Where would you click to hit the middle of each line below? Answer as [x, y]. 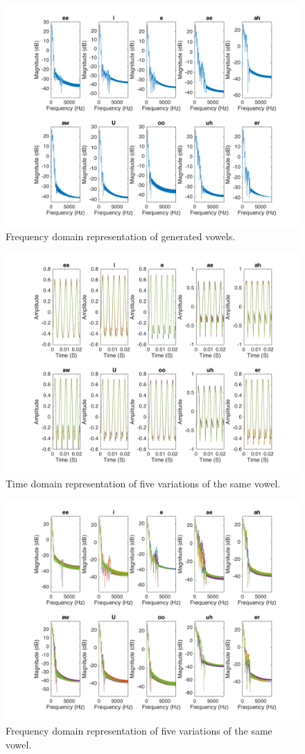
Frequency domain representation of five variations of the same [139, 730]
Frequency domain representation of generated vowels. [121, 236]
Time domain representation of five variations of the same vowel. [143, 483]
